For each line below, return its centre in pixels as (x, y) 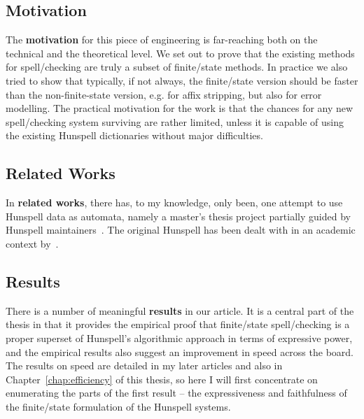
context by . (32, 243)
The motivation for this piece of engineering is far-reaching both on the (162, 40)
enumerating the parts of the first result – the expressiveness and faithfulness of (176, 393)
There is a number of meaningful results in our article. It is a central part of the (180, 310)
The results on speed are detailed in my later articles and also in (144, 365)
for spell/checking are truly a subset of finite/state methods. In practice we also (177, 67)
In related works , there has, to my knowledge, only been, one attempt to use (174, 203)
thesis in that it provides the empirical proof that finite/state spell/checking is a (178, 324)
